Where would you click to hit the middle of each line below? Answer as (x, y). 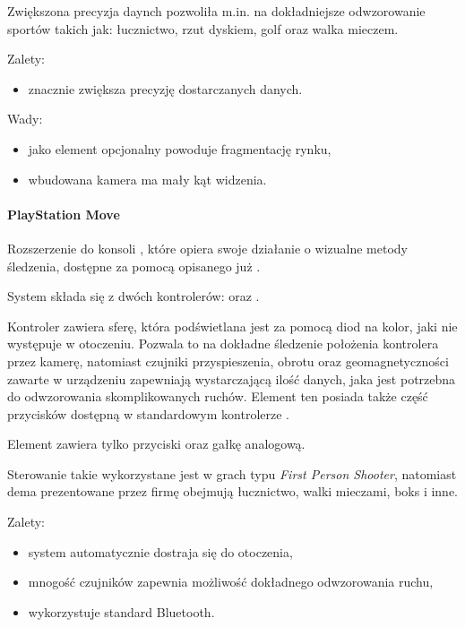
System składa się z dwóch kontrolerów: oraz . (133, 296)
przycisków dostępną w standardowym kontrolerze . (148, 413)
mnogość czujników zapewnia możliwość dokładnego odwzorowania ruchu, (231, 582)
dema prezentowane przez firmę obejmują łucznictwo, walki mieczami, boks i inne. (233, 491)
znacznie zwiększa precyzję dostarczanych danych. (165, 88)
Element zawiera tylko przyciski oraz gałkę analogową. (156, 444)
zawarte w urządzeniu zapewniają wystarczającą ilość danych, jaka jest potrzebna (232, 378)
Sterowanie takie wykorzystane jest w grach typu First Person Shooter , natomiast (232, 473)
